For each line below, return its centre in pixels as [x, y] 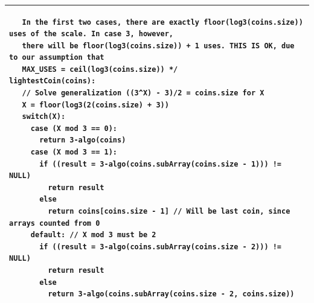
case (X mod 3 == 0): [74, 128]
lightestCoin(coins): [53, 81]
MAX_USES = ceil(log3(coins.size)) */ [100, 69]
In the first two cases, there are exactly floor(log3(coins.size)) [162, 22]
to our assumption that [57, 58]
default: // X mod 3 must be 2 [93, 235]
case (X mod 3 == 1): [74, 152]
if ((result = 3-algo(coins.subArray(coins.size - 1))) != [161, 164]
